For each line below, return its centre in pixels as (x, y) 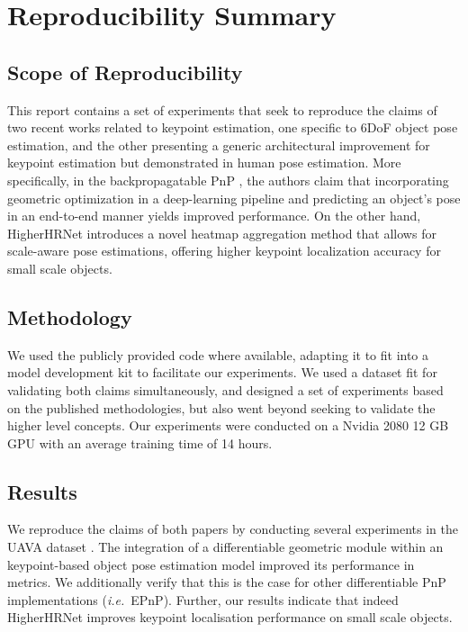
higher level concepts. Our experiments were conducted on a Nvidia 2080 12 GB (228, 425)
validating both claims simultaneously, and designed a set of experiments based (225, 389)
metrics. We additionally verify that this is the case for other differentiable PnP (227, 582)
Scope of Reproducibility (125, 72)
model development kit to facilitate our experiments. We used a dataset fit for (222, 372)
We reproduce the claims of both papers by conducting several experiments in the (233, 529)
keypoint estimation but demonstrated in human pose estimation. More (204, 163)
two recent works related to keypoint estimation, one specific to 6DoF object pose (233, 127)
